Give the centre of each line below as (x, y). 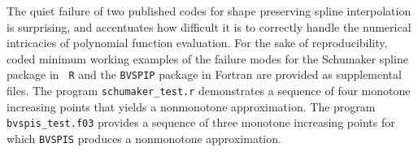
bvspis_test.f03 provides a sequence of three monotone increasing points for (201, 122)
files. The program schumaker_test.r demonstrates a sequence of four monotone (209, 91)
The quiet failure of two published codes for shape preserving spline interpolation (209, 11)
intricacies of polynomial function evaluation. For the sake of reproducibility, (197, 43)
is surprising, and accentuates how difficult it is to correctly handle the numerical (209, 26)
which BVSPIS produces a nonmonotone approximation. (144, 138)
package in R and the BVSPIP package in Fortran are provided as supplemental (204, 74)
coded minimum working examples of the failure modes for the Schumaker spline (207, 58)
